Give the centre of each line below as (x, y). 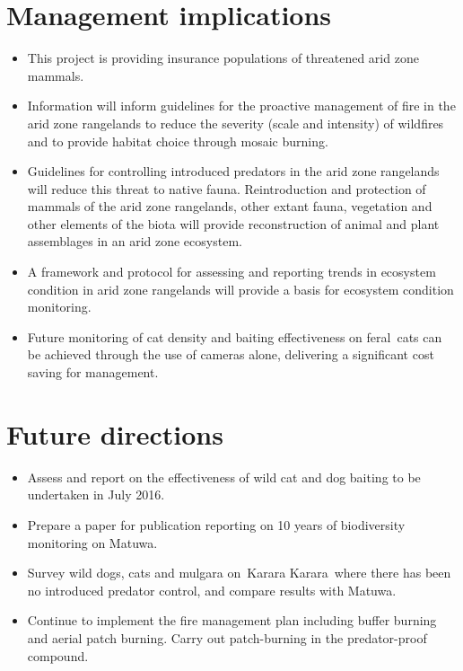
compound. (58, 655)
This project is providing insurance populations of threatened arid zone (223, 58)
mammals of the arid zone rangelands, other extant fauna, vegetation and (230, 206)
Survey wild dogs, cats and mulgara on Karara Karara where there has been (239, 573)
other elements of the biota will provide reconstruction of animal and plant (233, 223)
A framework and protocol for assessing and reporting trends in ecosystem (231, 272)
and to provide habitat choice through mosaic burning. (178, 141)
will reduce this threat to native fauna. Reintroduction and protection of (227, 188)
